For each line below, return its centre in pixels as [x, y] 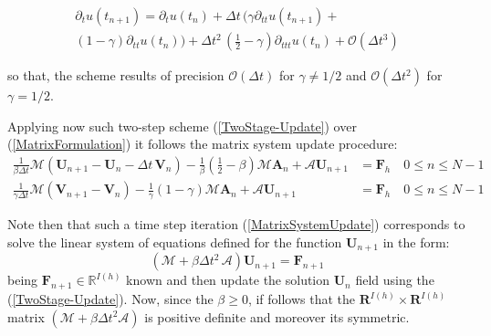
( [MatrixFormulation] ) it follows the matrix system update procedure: [203, 144]
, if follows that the [302, 299]
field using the [395, 280]
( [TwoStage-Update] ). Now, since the [110, 299]
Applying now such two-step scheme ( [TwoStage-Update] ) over [182, 126]
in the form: [416, 241]
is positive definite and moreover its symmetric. [277, 316]
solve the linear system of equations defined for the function [175, 241]
